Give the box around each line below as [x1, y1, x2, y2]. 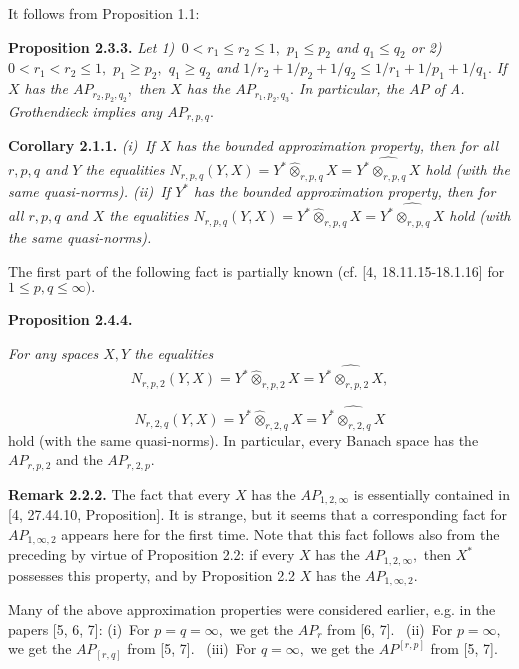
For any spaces [8, 343, 99, 364]
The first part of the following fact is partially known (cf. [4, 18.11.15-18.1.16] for [8, 260, 505, 281]
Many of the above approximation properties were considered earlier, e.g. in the [8, 599, 496, 620]
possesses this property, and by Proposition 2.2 [8, 564, 296, 585]
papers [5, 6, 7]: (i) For [8, 618, 150, 639]
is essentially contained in [353, 483, 510, 504]
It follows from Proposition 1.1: [8, 3, 200, 23]
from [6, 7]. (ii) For [327, 618, 453, 639]
